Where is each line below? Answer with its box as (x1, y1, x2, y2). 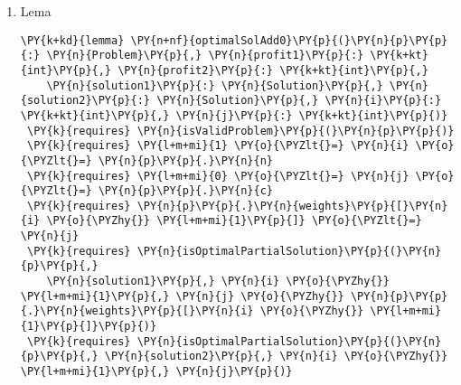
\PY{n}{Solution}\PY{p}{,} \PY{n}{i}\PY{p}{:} (156, 94, 442, 108)
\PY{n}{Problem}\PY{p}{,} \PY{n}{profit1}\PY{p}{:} (46, 49, 364, 62)
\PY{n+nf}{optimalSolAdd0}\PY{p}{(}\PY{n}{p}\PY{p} (130, 33, 448, 47)
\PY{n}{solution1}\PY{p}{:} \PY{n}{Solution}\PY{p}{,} (46, 79, 383, 92)
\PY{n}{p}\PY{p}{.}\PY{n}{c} (98, 184, 273, 198)
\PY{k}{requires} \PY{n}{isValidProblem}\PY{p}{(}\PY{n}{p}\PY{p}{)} (26, 124, 455, 137)
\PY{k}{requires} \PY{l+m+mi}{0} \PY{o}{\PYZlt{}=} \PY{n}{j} (26, 169, 409, 183)
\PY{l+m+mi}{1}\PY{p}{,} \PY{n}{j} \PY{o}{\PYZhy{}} (20, 289, 344, 303)
